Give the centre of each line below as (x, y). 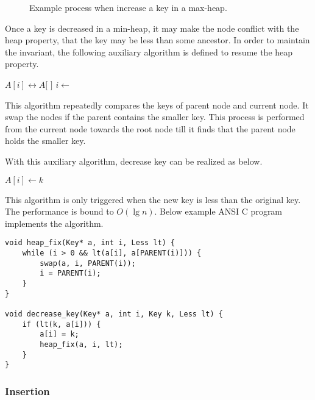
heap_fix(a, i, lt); (81, 344)
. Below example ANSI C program (218, 211)
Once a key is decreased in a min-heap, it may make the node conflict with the (152, 28)
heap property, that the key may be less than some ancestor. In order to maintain (157, 40)
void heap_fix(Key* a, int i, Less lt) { (90, 243)
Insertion (27, 391)
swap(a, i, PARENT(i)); (88, 263)
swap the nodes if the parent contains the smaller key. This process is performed (155, 117)
